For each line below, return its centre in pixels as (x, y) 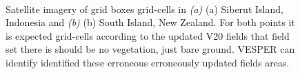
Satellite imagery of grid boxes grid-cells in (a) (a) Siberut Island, (144, 9)
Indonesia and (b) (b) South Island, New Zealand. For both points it (150, 22)
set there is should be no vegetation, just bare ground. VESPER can (150, 49)
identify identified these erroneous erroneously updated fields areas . (148, 62)
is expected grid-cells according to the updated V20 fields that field (148, 35)
